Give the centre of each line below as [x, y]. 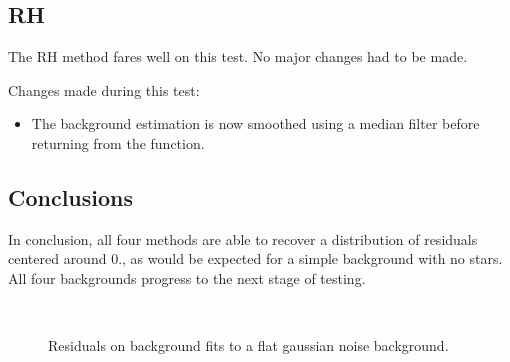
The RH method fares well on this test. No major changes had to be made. [238, 56]
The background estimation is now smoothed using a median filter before [255, 123]
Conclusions [71, 196]
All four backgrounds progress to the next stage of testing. [187, 277]
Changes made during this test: [104, 89]
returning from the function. [118, 142]
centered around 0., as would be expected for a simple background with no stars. [255, 258]
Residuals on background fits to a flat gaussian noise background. [248, 345]
